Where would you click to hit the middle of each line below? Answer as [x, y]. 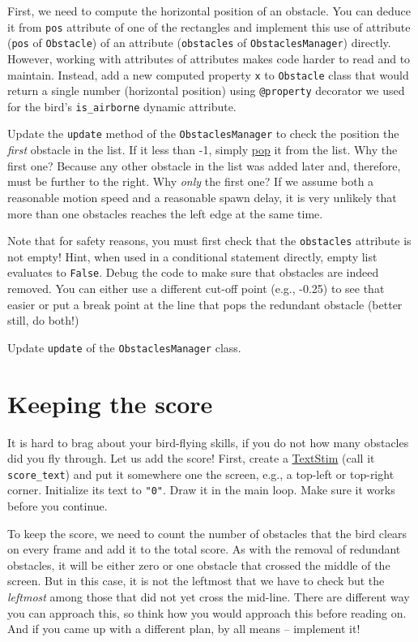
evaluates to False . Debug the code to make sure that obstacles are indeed [193, 272]
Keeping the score [110, 403]
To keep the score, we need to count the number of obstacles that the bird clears [207, 533]
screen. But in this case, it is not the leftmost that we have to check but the [196, 581]
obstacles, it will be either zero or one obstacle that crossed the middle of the [199, 564]
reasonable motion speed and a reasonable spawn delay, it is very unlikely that [202, 197]
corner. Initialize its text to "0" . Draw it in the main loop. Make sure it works [201, 490]
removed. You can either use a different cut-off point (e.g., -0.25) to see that [196, 288]
